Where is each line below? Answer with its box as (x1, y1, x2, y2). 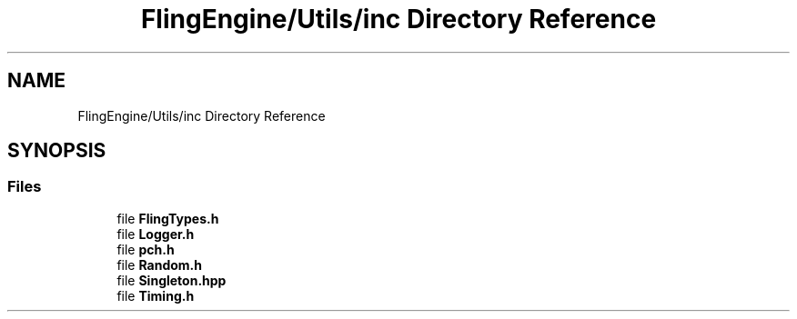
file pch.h (116, 241, 175, 257)
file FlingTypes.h (116, 210, 219, 226)
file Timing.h (116, 287, 195, 304)
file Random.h (116, 256, 203, 273)
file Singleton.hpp (116, 272, 227, 288)
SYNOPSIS (7, 139, 106, 163)
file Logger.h (116, 225, 195, 242)
